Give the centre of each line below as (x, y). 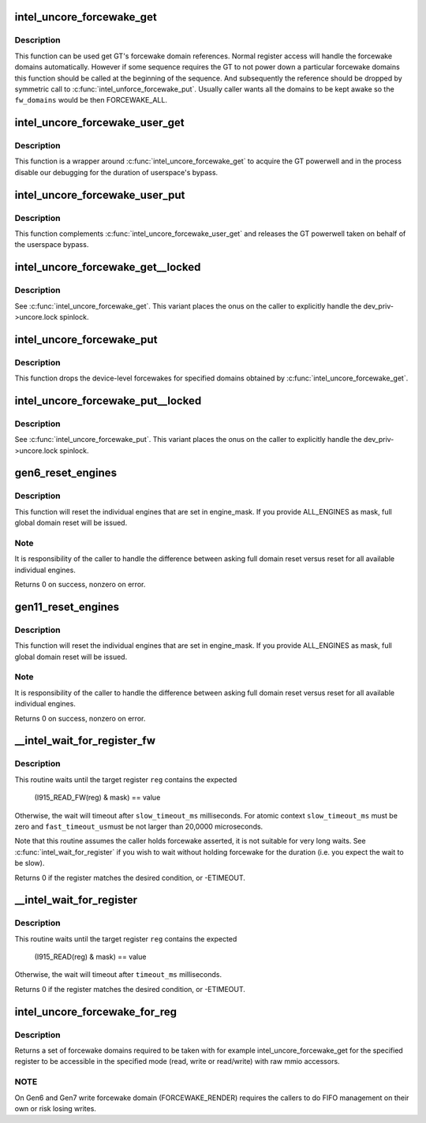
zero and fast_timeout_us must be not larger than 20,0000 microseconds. (139, 826)
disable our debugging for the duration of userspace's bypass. (116, 172)
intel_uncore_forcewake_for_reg (96, 1011)
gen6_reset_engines (66, 473)
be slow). (30, 863)
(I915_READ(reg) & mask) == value (90, 957)
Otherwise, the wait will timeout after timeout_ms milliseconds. (118, 975)
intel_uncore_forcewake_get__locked (108, 267)
